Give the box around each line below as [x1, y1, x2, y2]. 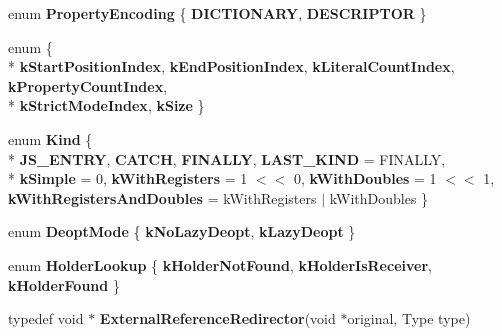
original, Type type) [347, 308, 471, 329]
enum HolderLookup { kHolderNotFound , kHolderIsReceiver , [8, 254, 432, 275]
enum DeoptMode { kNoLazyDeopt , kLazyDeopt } [8, 221, 356, 242]
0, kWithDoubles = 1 [293, 168, 437, 189]
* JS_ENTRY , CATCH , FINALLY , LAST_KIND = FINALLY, [8, 148, 446, 169]
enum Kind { [8, 128, 93, 149]
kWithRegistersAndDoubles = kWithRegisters [8, 187, 317, 208]
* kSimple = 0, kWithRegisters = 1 [8, 168, 248, 189]
